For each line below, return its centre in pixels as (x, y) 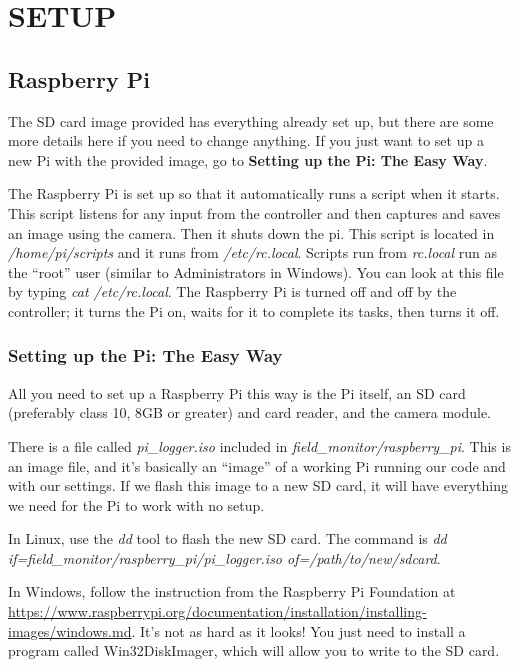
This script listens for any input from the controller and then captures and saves (254, 212)
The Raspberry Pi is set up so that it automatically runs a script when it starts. (254, 193)
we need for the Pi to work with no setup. (136, 504)
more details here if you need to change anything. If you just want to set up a (246, 140)
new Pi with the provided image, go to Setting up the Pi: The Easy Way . (248, 159)
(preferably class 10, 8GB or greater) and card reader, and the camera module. (250, 412)
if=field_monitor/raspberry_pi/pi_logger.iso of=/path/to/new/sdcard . (224, 557)
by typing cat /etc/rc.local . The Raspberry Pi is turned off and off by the (232, 291)
